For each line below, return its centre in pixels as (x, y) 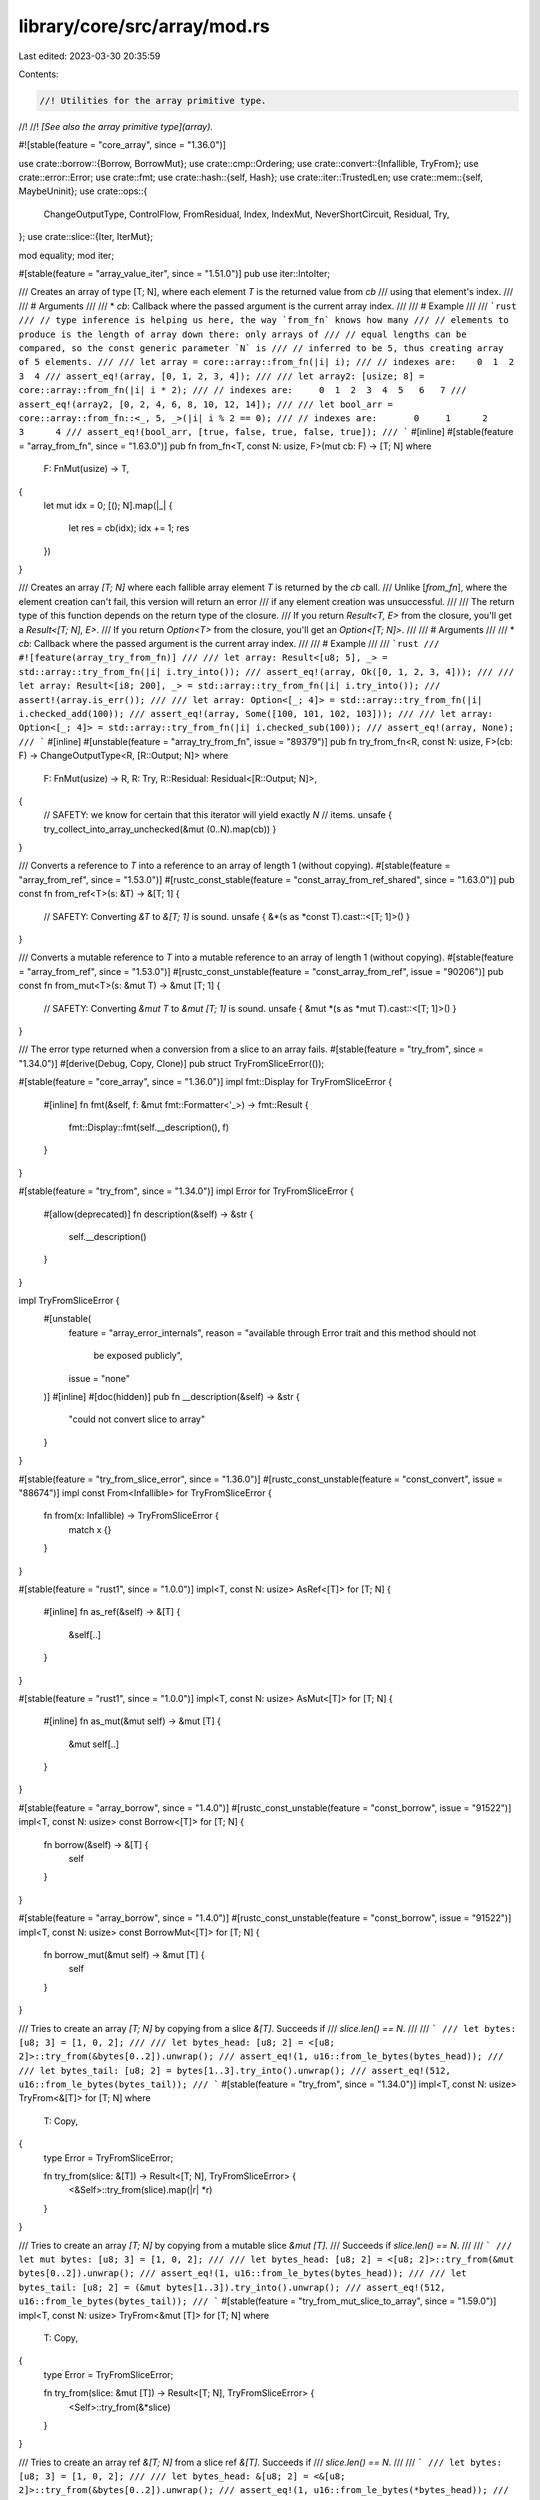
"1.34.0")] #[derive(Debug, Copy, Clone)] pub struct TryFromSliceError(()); (171, 1063)
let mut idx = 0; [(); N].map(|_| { (108, 505)
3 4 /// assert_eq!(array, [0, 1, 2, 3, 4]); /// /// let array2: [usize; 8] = (221, 376)
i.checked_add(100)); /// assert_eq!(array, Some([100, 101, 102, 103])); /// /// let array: (256, 713)
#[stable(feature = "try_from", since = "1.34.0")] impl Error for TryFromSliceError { (186, 1191)
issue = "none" (99, 1378)
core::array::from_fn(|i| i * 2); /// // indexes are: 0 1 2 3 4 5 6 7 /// (242, 390)
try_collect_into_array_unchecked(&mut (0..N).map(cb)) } (160, 829)
